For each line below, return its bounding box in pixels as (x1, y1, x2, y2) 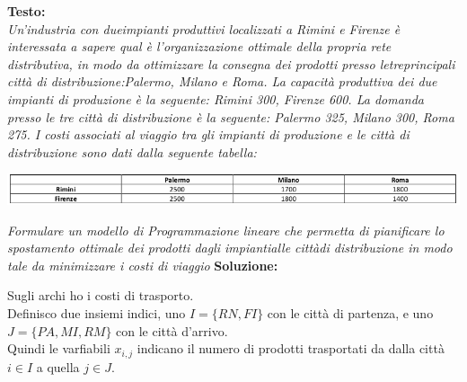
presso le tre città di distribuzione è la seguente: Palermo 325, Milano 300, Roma (7, 107, 454, 126)
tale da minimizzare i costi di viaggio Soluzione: (7, 255, 278, 274)
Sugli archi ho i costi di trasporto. (7, 286, 194, 305)
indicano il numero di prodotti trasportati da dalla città (137, 339, 445, 358)
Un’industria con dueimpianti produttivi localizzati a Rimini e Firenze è (7, 19, 401, 38)
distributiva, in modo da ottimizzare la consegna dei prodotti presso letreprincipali (7, 54, 455, 73)
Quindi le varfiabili (7, 339, 110, 358)
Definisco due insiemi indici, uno (7, 304, 186, 322)
